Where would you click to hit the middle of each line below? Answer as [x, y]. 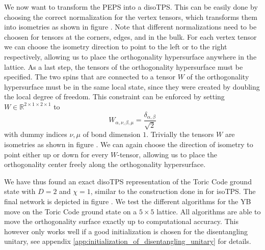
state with [20, 191]
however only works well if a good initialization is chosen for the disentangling [126, 231]
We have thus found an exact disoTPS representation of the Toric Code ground [128, 181]
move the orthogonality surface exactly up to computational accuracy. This [121, 221]
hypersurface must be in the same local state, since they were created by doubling [132, 86]
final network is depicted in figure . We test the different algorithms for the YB [128, 201]
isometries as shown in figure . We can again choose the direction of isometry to [129, 144]
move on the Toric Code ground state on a [71, 211]
